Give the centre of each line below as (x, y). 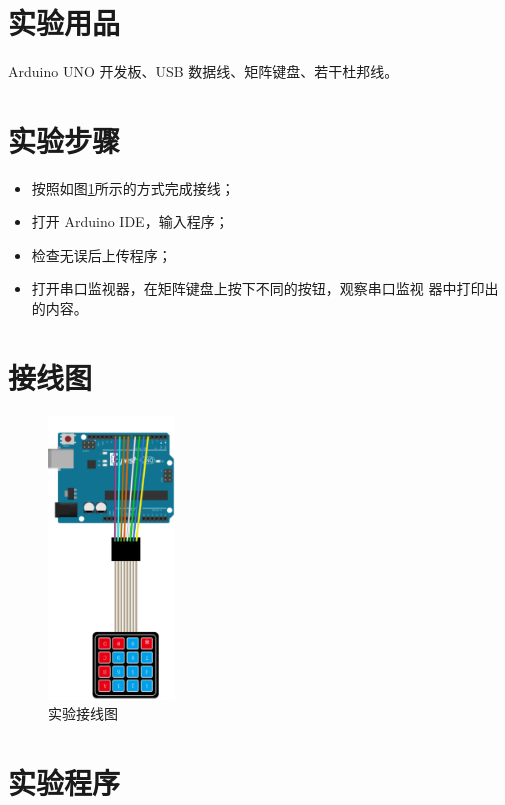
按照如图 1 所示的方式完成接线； (133, 187)
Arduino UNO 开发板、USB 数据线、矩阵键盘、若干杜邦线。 (203, 70)
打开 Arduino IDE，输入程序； (130, 221)
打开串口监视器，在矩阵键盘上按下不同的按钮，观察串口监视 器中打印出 (265, 288)
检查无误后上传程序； (101, 254)
